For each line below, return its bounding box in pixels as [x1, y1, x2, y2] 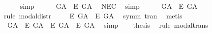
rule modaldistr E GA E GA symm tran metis [3, 10, 182, 20]
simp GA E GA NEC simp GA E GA [20, 1, 198, 11]
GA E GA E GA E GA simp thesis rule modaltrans [7, 20, 208, 30]
